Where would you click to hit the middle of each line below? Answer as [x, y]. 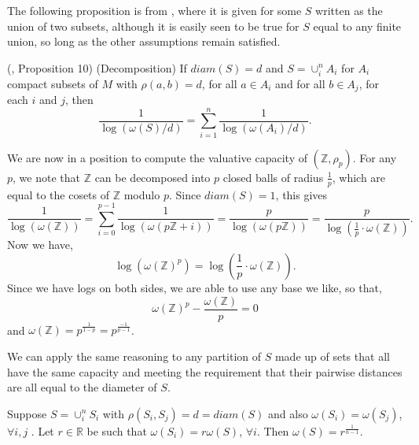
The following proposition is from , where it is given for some [154, 10]
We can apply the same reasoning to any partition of [134, 356]
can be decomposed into [153, 177]
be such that [117, 430]
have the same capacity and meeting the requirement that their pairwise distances [205, 371]
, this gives [301, 194]
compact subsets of [53, 83]
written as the [349, 10]
